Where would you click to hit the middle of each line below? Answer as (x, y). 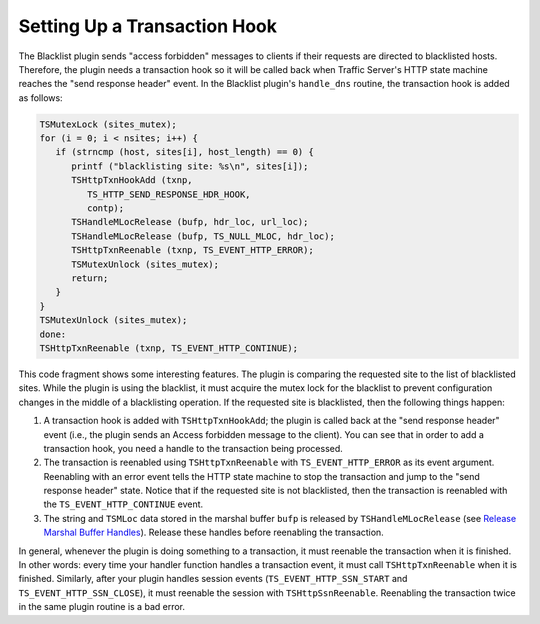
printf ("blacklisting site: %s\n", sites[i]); (190, 166)
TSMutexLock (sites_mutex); (108, 124)
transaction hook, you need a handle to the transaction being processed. (193, 448)
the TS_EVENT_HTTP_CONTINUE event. (123, 504)
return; (90, 278)
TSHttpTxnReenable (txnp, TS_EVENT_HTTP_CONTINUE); (169, 348)
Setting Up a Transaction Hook (148, 26)
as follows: (41, 97)
